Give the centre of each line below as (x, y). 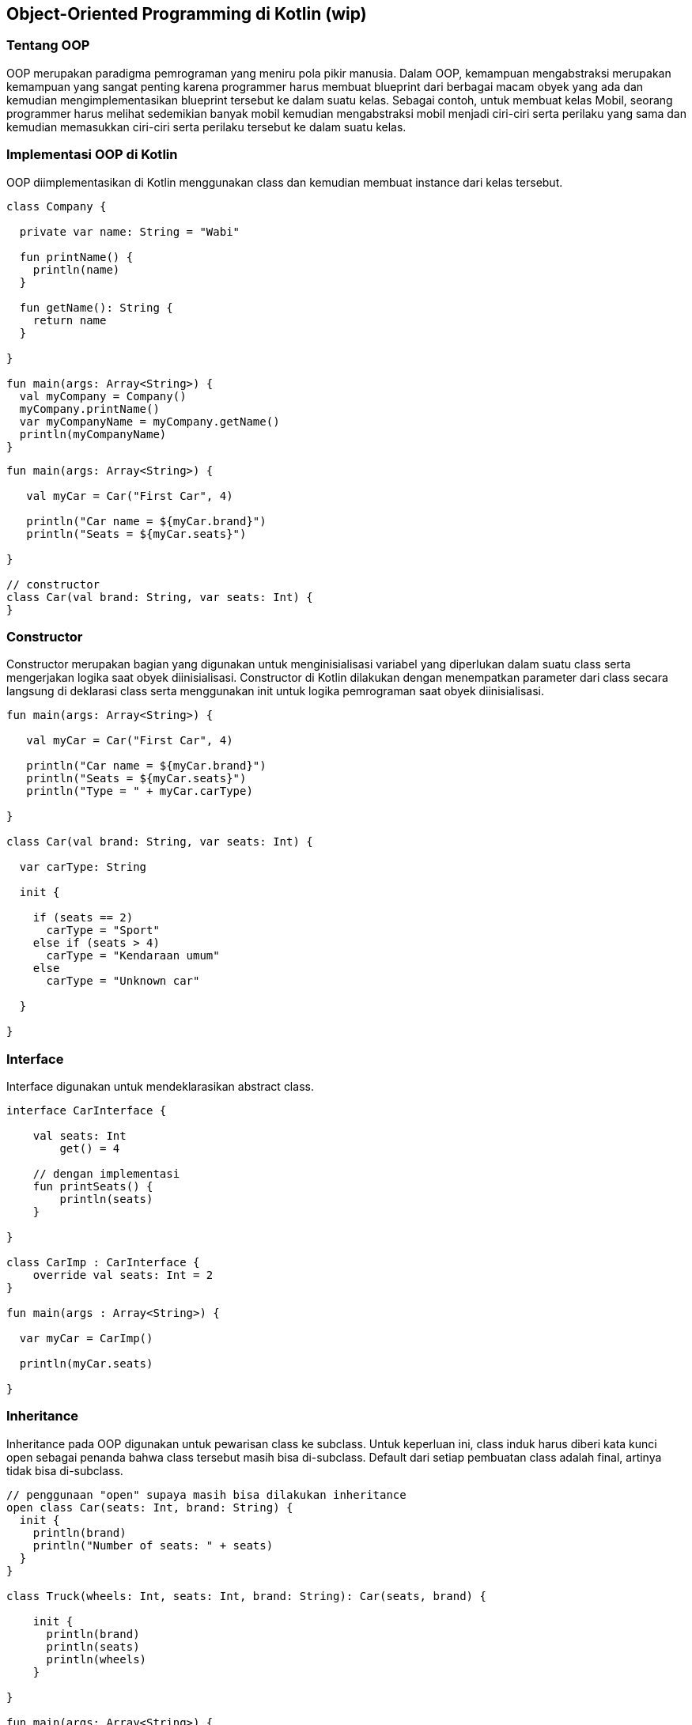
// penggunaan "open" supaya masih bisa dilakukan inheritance (206, 1494)
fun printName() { (76, 257)
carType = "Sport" (103, 931)
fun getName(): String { (96, 307)
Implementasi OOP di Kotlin (92, 155)
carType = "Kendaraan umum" (133, 956)
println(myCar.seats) (86, 1364)
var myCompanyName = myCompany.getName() (149, 421)
